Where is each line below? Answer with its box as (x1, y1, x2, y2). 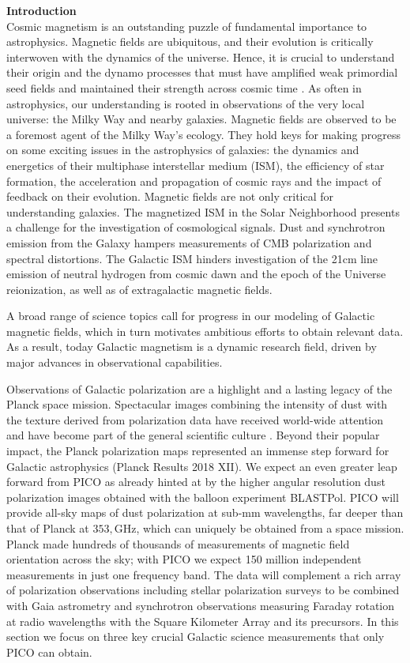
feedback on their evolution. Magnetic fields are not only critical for (6, 188, 334, 205)
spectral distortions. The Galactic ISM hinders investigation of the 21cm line (6, 250, 378, 266)
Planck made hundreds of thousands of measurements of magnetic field (6, 535, 350, 552)
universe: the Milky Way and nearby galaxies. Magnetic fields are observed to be (6, 111, 397, 127)
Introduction (6, 2, 77, 18)
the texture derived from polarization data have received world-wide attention (6, 411, 384, 428)
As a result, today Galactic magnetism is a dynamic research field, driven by (6, 338, 377, 355)
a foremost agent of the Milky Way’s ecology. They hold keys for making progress (6, 126, 401, 142)
